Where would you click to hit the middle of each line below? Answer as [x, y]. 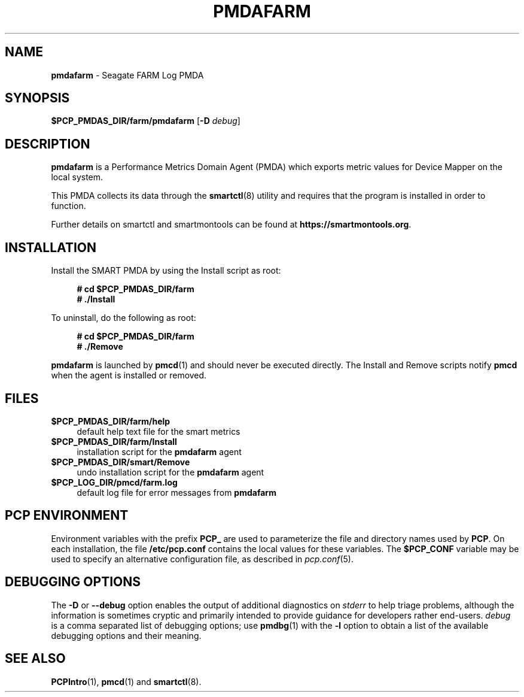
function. [68, 206]
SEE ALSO [35, 659]
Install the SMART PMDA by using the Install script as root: [166, 271]
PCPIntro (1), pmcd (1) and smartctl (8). [126, 681]
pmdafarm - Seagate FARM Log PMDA [127, 75]
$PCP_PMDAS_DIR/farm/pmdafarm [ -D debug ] [146, 121]
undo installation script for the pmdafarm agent [170, 472]
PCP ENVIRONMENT [67, 516]
